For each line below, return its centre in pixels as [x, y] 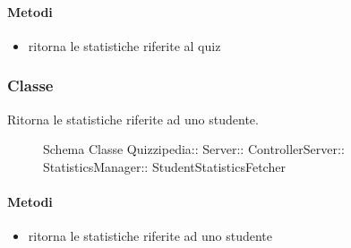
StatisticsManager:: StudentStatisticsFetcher [164, 166]
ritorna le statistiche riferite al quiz [124, 45]
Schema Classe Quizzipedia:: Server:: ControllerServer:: [194, 149]
